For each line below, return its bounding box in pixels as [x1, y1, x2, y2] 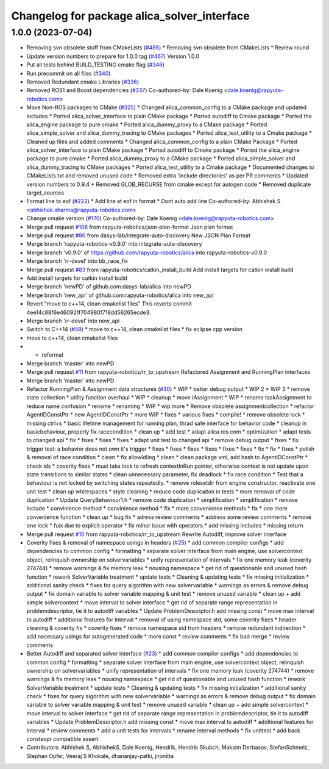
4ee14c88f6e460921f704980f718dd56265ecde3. [26, 309, 151, 316]
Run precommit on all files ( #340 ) [26, 70, 111, 77]
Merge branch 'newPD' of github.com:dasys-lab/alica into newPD [26, 283, 191, 290]
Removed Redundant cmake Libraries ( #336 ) [26, 78, 140, 85]
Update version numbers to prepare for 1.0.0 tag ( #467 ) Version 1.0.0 [26, 52, 200, 60]
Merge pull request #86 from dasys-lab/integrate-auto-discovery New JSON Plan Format [26, 232, 251, 239]
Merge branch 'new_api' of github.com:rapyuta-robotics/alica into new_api [26, 292, 214, 299]
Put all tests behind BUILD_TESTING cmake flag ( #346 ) [26, 61, 164, 68]
